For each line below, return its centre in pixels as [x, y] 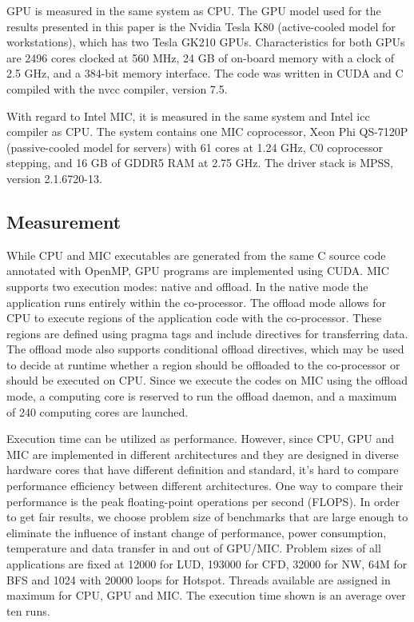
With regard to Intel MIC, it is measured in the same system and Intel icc [188, 116]
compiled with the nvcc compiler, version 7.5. [117, 88]
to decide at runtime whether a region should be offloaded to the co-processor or [203, 364]
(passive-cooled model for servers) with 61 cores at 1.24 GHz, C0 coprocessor [195, 147]
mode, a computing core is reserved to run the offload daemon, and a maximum [202, 396]
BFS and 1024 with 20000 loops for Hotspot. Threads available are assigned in [199, 579]
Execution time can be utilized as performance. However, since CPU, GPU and [201, 439]
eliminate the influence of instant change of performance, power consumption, [197, 532]
